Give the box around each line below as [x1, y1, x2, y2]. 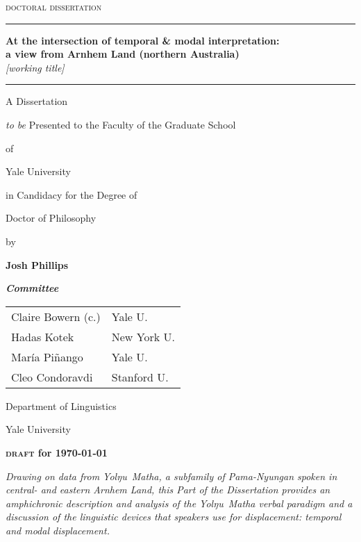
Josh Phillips [6, 257, 69, 272]
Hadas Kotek [11, 328, 74, 345]
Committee [6, 281, 59, 295]
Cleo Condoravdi [11, 368, 93, 385]
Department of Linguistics [6, 398, 117, 413]
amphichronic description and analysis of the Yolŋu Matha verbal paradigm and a [6, 495, 353, 510]
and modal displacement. [6, 523, 110, 537]
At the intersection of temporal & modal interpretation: [6, 33, 280, 47]
